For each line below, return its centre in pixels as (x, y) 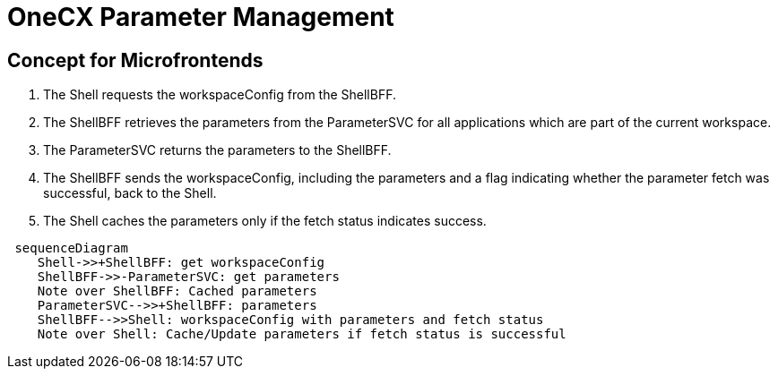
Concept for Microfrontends (135, 60)
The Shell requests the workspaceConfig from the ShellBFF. (220, 95)
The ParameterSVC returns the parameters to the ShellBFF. (217, 150)
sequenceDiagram (71, 248)
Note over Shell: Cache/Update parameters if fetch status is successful (302, 334)
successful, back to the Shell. (130, 193)
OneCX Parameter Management (201, 17)
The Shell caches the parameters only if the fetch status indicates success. (265, 221)
